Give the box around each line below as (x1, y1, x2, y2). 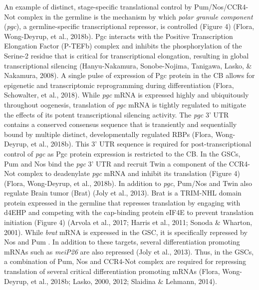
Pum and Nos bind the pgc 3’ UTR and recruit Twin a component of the (4, 158, 227, 168)
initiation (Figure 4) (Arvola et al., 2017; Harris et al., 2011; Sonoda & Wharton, (4, 217, 253, 227)
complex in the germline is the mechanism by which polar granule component (17, 11, 253, 21)
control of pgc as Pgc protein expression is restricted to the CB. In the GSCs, (4, 148, 241, 158)
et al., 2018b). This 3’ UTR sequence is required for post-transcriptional (30, 138, 252, 149)
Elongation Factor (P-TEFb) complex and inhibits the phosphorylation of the (4, 40, 242, 51)
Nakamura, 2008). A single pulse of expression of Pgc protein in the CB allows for (4, 70, 255, 80)
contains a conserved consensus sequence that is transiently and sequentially (4, 119, 237, 129)
